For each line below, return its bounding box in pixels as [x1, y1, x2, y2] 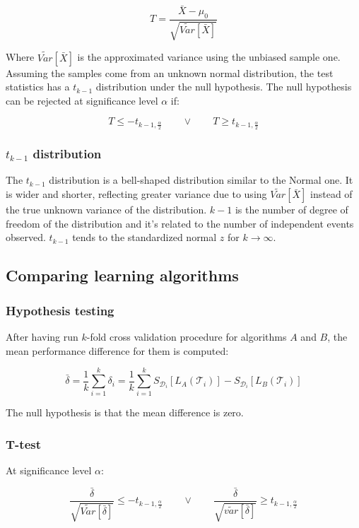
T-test [6, 435, 42, 452]
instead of [310, 187, 353, 201]
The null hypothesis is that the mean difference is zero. [6, 405, 244, 420]
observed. [6, 230, 46, 245]
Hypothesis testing [6, 301, 114, 319]
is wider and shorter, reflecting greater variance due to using [6, 187, 267, 201]
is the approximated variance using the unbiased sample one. [77, 49, 341, 64]
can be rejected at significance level [6, 93, 158, 107]
